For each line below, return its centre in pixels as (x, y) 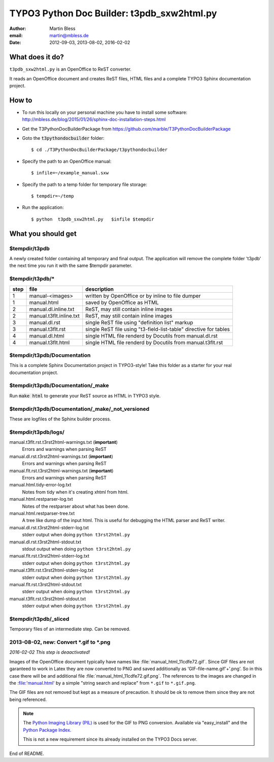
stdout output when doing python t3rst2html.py (77, 548)
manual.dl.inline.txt (52, 309)
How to (21, 100)
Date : (15, 43)
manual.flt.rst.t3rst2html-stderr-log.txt (49, 556)
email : (16, 35)
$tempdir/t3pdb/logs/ (37, 432)
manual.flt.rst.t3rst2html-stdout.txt (46, 584)
